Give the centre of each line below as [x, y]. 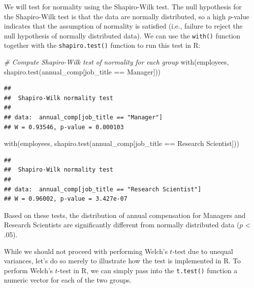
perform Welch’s [29, 270]
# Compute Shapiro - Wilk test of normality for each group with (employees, [116, 62]
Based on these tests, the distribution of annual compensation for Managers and [125, 215]
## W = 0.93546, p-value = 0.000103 [64, 127]
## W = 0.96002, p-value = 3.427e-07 [66, 199]
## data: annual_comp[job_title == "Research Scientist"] [103, 189]
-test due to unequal [203, 251]
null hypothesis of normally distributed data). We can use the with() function [122, 35]
